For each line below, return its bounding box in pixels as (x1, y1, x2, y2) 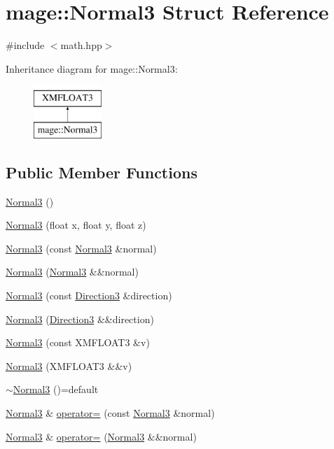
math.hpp (60, 38, 102, 52)
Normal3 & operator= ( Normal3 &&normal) (6, 429, 197, 443)
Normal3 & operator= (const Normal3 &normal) (6, 406, 215, 420)
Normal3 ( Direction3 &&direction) (6, 311, 154, 326)
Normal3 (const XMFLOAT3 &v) (6, 335, 150, 350)
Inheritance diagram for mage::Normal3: (6, 61, 178, 76)
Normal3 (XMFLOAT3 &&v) (6, 358, 132, 373)
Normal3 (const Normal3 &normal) (6, 241, 157, 255)
